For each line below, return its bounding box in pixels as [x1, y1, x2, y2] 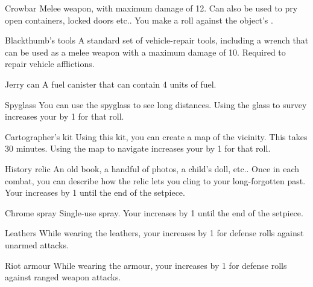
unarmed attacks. [5, 238, 69, 251]
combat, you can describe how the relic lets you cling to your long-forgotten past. [5, 174, 306, 187]
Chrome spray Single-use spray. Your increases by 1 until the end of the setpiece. [5, 206, 303, 219]
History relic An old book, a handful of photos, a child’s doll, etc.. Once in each [5, 162, 300, 175]
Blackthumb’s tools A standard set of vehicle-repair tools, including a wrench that [5, 34, 309, 47]
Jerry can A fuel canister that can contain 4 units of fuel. [5, 77, 217, 90]
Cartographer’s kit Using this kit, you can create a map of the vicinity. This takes [5, 130, 308, 143]
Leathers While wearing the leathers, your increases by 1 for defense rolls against [5, 227, 304, 239]
